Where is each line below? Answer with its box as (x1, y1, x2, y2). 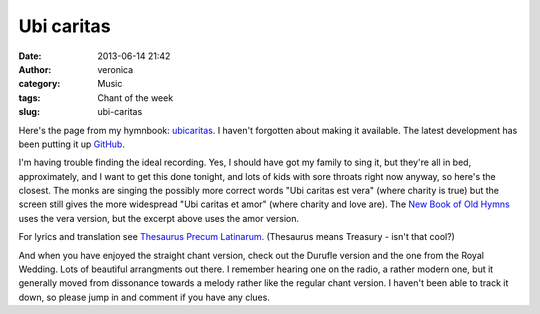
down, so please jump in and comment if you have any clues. (18, 291, 270, 303)
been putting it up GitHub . (18, 138, 125, 150)
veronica (97, 63, 134, 75)
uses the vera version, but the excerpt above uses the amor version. (18, 212, 300, 224)
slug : (18, 106, 40, 118)
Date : (18, 50, 42, 62)
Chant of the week (97, 91, 174, 104)
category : (18, 78, 61, 90)
